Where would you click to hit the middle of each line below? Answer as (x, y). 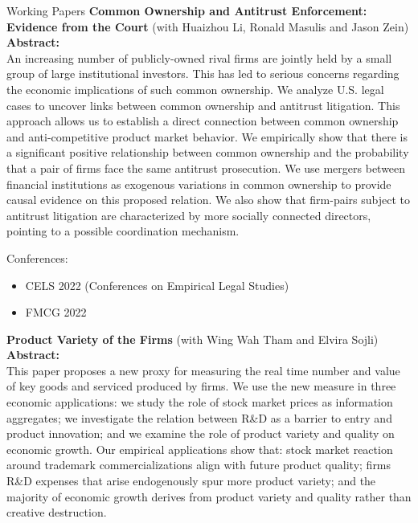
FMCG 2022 (56, 312)
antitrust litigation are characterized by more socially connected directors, (189, 215)
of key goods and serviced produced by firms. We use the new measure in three (201, 386)
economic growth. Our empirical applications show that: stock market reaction (200, 449)
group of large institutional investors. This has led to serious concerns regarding (203, 74)
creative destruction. (57, 512)
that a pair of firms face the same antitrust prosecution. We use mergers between (206, 168)
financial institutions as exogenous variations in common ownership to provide (199, 184)
